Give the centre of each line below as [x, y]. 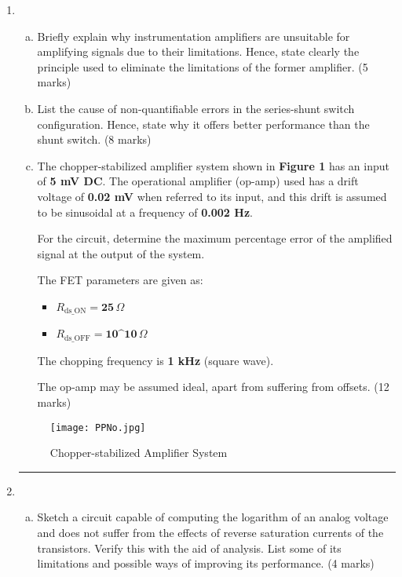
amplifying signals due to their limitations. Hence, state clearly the [198, 51]
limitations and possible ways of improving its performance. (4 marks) [206, 563]
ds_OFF [78, 338]
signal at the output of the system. [121, 253]
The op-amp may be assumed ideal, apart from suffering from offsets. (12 [213, 387]
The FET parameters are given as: [120, 280]
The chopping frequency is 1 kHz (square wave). [155, 360]
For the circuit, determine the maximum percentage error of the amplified [215, 238]
